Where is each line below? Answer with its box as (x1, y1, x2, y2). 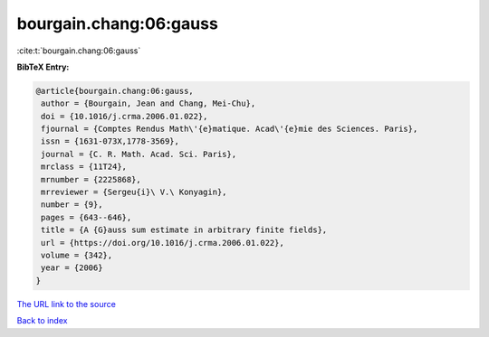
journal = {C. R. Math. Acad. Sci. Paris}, (41, 149, 237, 159)
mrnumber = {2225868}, (41, 174, 142, 184)
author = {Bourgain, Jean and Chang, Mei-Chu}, (41, 98, 256, 108)
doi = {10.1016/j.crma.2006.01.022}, (41, 111, 208, 121)
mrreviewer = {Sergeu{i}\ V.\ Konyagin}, (41, 187, 227, 198)
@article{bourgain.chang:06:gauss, (35, 86, 194, 96)
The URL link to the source (16, 298, 117, 309)
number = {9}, (41, 200, 103, 210)
